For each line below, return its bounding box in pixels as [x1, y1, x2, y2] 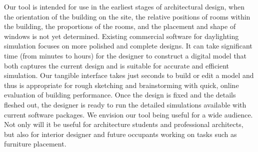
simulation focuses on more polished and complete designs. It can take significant [4, 40, 252, 51]
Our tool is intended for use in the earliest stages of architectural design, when [4, 1, 244, 11]
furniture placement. [4, 138, 66, 149]
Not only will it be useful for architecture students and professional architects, [4, 119, 243, 129]
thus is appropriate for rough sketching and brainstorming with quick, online [4, 79, 239, 90]
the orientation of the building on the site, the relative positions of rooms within [4, 11, 250, 21]
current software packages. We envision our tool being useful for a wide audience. [4, 109, 253, 119]
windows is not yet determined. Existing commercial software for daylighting [4, 30, 239, 41]
